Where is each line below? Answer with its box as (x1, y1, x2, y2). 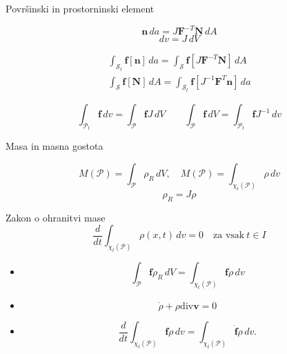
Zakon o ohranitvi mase (6, 210, 106, 224)
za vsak (213, 230, 245, 241)
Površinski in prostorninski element (6, 1, 155, 15)
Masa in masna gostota (6, 139, 103, 153)
